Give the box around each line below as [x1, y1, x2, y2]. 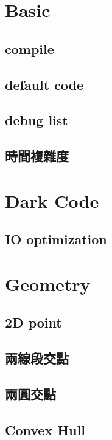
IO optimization [5, 230, 107, 249]
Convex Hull [5, 420, 85, 439]
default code [5, 75, 84, 94]
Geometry [5, 271, 91, 296]
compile [5, 39, 54, 58]
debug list [5, 111, 68, 129]
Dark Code [5, 188, 99, 213]
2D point [5, 313, 62, 332]
